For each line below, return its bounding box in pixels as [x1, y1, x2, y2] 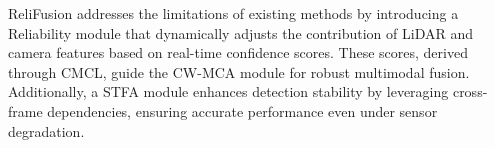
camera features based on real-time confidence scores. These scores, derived [8, 42, 468, 63]
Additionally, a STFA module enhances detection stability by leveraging [8, 81, 449, 102]
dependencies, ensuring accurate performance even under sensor [47, 100, 438, 121]
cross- [452, 81, 488, 102]
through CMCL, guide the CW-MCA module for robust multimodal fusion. [8, 61, 470, 82]
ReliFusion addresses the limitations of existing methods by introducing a [8, 3, 459, 23]
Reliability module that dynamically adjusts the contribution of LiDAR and [8, 22, 473, 43]
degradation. [8, 120, 85, 141]
